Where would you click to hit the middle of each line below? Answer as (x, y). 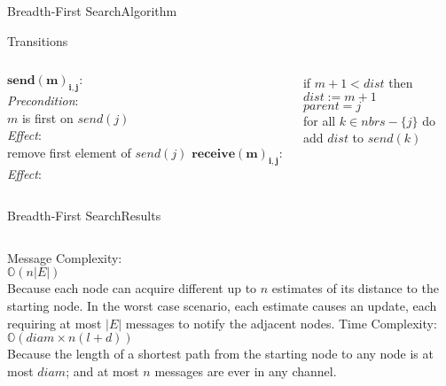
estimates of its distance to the (355, 288)
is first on (47, 117)
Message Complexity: (65, 257)
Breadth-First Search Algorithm (92, 11)
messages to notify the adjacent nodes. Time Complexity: (281, 323)
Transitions (38, 40)
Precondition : (43, 100)
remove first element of (69, 152)
